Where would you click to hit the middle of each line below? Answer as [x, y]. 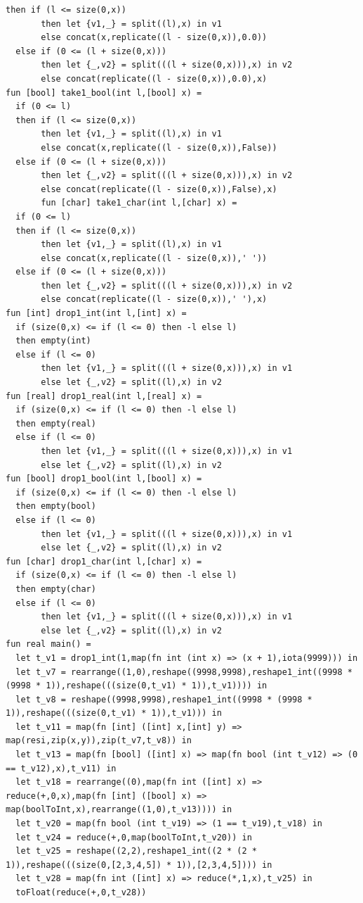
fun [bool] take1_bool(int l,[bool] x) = [104, 93]
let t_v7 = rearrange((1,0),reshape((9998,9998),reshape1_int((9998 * [184, 672]
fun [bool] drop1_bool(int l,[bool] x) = [104, 479]
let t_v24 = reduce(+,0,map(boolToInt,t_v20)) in [134, 837]
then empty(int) [53, 341]
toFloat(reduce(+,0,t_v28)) [81, 892]
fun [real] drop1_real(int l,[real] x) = [104, 396]
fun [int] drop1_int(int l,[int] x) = [96, 314]
